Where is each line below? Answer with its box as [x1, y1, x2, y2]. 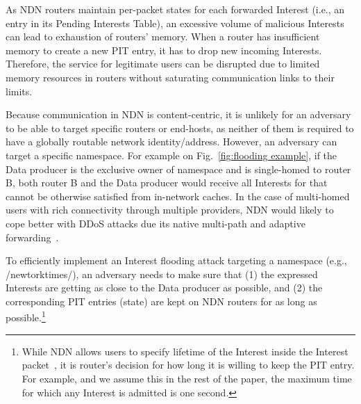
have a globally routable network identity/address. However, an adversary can [6, 134, 337, 149]
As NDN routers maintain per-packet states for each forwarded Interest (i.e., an [6, 2, 345, 16]
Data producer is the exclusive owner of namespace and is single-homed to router [6, 161, 351, 176]
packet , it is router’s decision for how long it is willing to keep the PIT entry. [22, 357, 355, 372]
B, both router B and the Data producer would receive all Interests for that [6, 175, 328, 190]
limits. [6, 83, 33, 98]
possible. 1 [6, 308, 46, 325]
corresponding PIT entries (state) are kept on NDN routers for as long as [6, 293, 317, 308]
